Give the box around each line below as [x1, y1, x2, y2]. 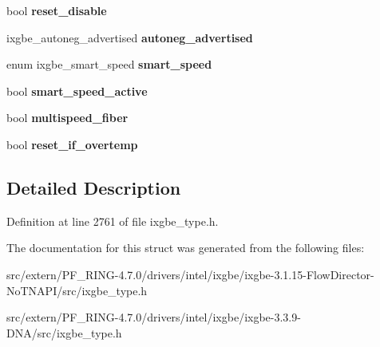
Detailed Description [6, 175, 181, 199]
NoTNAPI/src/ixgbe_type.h [6, 282, 148, 298]
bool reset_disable [6, 2, 107, 18]
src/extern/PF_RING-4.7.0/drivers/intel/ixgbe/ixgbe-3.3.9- [6, 309, 301, 325]
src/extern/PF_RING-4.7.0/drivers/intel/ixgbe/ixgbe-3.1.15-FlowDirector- [6, 266, 374, 282]
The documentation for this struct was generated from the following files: [6, 239, 365, 256]
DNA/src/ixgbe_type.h [6, 324, 122, 341]
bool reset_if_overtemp [6, 136, 138, 152]
